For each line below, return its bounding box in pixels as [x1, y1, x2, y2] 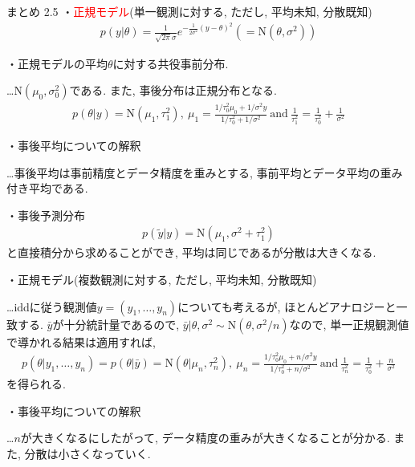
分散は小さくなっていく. [24, 445, 151, 461]
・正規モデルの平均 [6, 55, 108, 71]
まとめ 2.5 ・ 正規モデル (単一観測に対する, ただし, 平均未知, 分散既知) [6, 3, 372, 19]
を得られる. [6, 375, 66, 392]
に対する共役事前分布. [112, 55, 229, 71]
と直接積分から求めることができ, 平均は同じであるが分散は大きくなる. [6, 244, 376, 261]
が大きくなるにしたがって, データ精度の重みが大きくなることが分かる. [20, 429, 390, 446]
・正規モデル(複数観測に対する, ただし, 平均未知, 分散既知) [6, 271, 317, 288]
